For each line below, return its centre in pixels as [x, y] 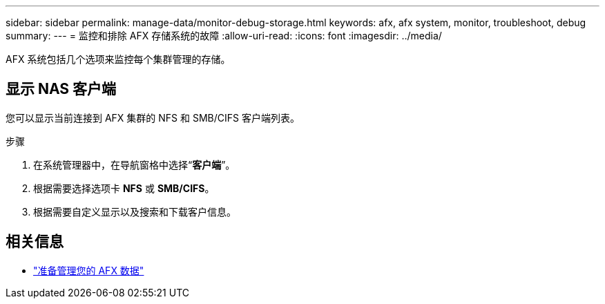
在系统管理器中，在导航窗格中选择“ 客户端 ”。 [134, 164]
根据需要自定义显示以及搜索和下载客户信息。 [135, 211]
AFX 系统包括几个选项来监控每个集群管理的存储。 [118, 59]
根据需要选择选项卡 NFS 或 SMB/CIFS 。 [124, 188]
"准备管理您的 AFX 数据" [89, 270]
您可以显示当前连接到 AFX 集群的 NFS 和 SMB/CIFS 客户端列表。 [153, 117]
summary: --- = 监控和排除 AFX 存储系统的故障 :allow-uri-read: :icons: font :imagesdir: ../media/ [224, 36]
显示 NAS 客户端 [61, 89]
